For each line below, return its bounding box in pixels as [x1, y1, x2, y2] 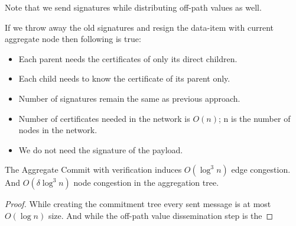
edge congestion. [231, 163, 291, 176]
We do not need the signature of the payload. [18, 143, 183, 156]
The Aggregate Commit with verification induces [5, 163, 182, 176]
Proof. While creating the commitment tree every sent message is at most [5, 198, 271, 210]
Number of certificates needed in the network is [18, 112, 190, 124]
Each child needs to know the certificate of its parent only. [18, 72, 230, 85]
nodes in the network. [18, 124, 97, 136]
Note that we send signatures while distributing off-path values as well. [5, 1, 262, 13]
